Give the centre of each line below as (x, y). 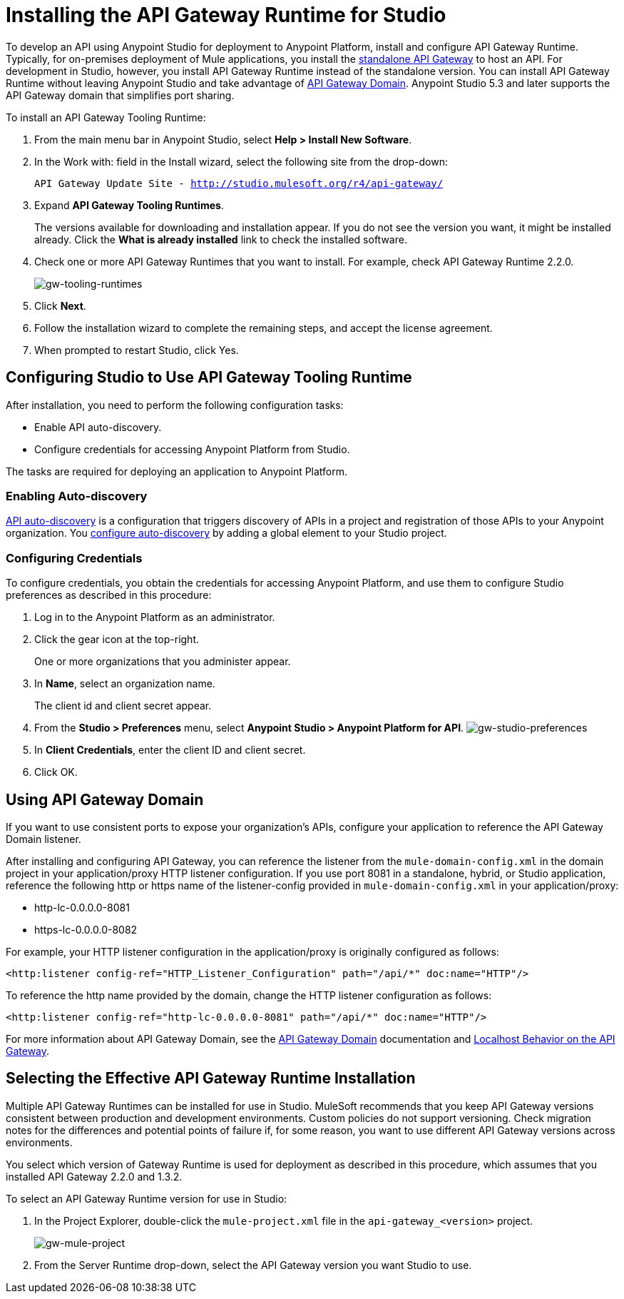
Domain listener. (44, 839)
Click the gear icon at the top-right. (117, 640)
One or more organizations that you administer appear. (163, 662)
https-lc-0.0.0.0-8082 (86, 929)
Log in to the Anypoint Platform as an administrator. (155, 617)
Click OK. (56, 772)
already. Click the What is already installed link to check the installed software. (221, 239)
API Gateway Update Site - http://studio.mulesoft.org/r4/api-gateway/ (239, 183)
